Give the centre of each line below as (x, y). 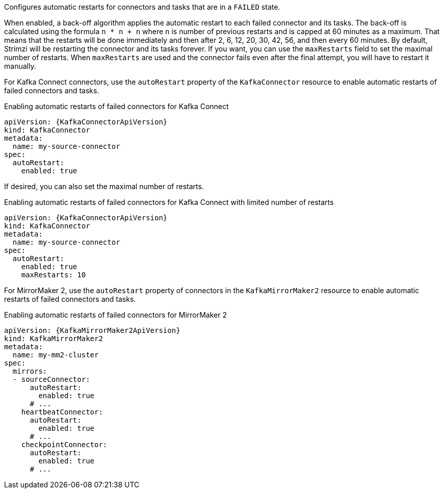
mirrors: (30, 371)
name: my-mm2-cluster (56, 355)
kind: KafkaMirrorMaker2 (54, 339)
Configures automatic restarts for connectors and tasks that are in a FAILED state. (142, 7)
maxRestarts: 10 (54, 275)
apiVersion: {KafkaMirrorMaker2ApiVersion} (92, 330)
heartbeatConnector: (62, 412)
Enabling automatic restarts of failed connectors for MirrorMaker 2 (115, 315)
